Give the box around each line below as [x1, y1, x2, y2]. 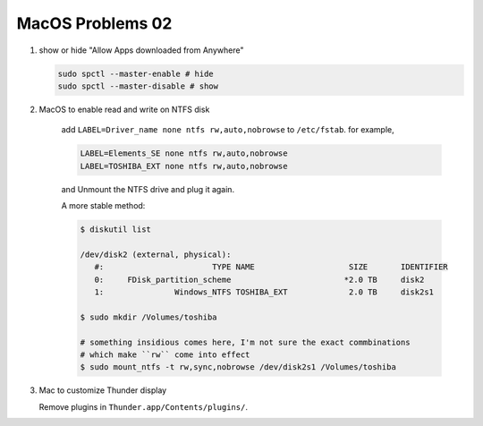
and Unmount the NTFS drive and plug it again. [61, 183, 235, 194]
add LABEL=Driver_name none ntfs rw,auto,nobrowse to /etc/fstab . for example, [61, 124, 394, 135]
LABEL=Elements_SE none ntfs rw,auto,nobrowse [80, 149, 288, 158]
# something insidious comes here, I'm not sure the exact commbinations [80, 337, 411, 347]
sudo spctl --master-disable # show [57, 81, 219, 91]
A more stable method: [61, 200, 146, 211]
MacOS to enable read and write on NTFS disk [38, 104, 210, 115]
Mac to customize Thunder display [38, 385, 167, 396]
